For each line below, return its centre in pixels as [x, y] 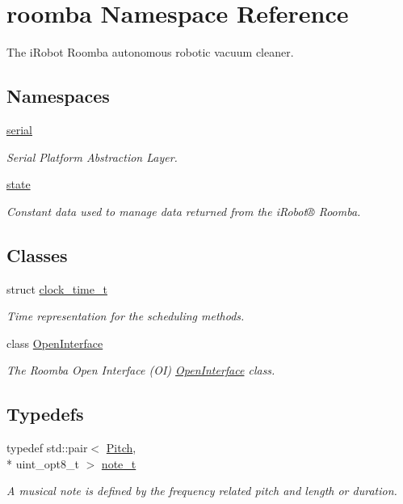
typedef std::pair [47, 448]
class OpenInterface [55, 343]
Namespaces [58, 96]
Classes [37, 254]
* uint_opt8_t [43, 463]
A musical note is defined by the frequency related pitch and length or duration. [202, 491]
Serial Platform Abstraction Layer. [92, 157]
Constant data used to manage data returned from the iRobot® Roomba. [184, 211]
